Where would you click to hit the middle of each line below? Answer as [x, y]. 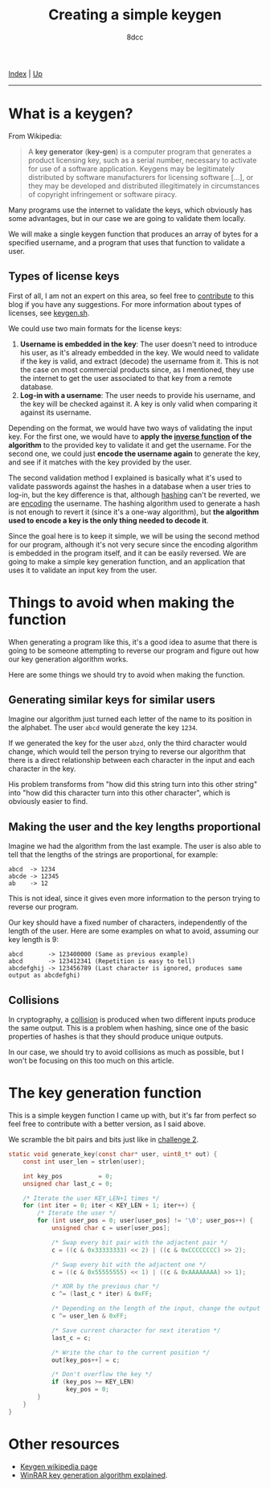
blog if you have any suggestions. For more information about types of [125, 304]
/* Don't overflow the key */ [102, 1375]
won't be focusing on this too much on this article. [91, 1061]
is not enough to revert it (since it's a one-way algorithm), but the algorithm [134, 511]
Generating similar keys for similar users [112, 700]
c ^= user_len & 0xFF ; [89, 1316]
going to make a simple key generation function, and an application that [127, 561]
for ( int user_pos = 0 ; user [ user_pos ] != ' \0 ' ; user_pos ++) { [145, 1221]
